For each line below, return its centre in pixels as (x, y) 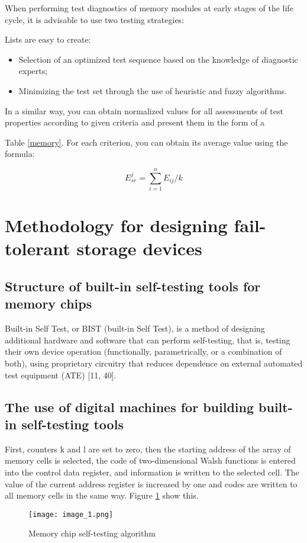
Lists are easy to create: (48, 39)
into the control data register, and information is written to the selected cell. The (152, 472)
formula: (20, 154)
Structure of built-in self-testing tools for (133, 286)
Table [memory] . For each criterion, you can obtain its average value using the (146, 142)
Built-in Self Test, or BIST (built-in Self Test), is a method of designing (135, 328)
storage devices (139, 248)
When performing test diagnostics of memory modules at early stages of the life (149, 8)
